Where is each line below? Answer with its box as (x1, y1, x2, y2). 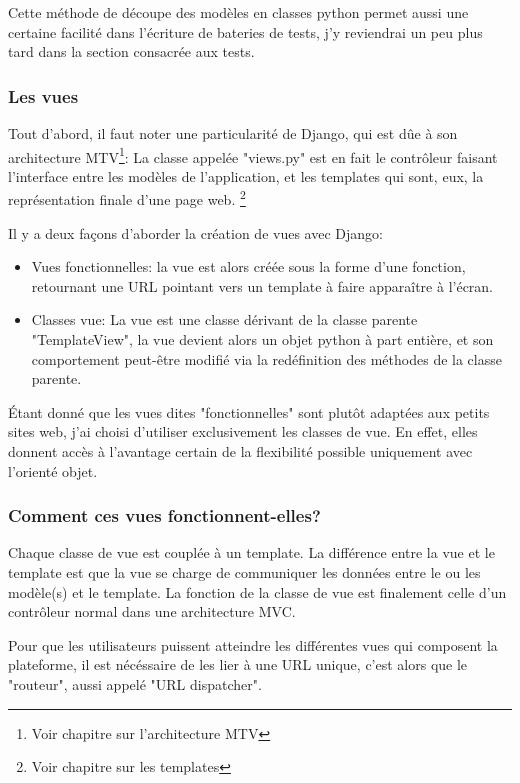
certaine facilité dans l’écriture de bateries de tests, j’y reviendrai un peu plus (8, 21, 483, 42)
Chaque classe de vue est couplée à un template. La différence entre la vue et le (8, 542, 495, 563)
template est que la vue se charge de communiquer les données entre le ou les (8, 562, 481, 583)
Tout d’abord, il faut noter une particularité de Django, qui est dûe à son (8, 123, 458, 143)
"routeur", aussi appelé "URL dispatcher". (8, 674, 262, 694)
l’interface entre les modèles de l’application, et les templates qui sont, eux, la (8, 165, 484, 186)
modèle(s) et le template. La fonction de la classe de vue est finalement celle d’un (8, 581, 507, 602)
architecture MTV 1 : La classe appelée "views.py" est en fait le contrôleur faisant (8, 143, 498, 167)
